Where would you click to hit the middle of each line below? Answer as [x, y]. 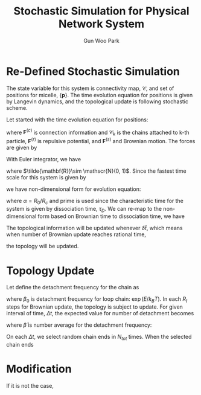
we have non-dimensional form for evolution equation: [74, 189]
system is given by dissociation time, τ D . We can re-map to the [84, 209]
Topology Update [50, 271]
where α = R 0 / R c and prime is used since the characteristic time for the [95, 201]
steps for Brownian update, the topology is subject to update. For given [94, 307]
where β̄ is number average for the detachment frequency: [79, 325]
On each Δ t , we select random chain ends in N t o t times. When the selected [99, 338]
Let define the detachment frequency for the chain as [73, 287]
